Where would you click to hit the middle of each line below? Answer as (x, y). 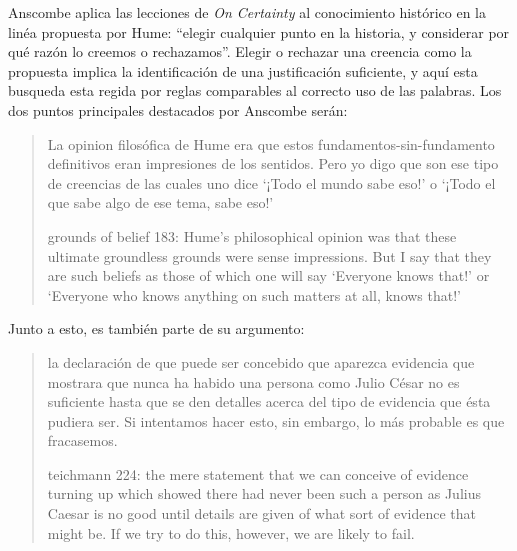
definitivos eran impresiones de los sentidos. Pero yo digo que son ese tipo (273, 163)
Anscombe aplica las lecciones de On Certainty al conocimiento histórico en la (247, 12)
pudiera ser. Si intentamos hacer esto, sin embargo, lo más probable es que (276, 420)
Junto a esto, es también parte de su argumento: (156, 328)
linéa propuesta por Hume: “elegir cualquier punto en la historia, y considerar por (259, 31)
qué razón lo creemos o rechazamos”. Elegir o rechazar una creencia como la (240, 51)
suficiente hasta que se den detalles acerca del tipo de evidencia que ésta (269, 401)
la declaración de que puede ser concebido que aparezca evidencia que (261, 361)
